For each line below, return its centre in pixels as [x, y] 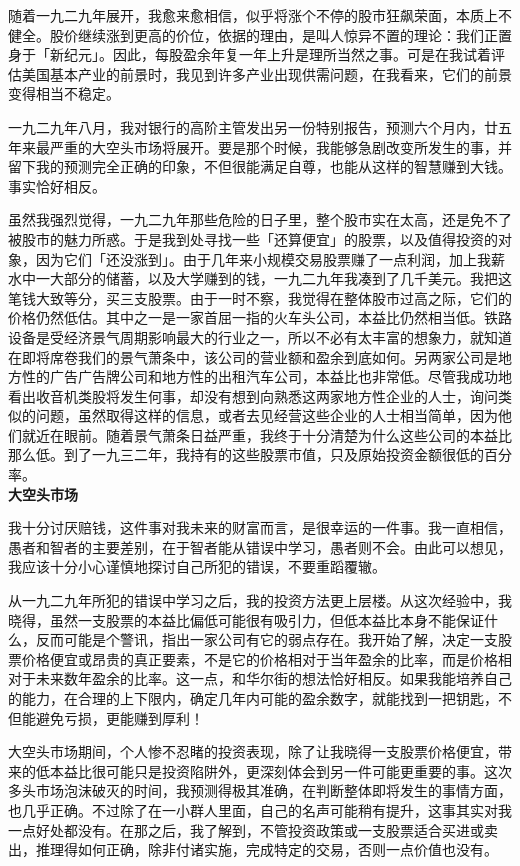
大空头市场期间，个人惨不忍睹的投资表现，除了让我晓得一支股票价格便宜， [253, 751]
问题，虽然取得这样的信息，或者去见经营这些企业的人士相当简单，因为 [266, 415]
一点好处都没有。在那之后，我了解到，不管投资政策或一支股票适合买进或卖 [253, 829]
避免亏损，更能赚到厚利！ [119, 717]
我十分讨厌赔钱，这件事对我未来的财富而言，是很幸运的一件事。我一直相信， [260, 527]
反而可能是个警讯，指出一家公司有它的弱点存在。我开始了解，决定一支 [266, 639]
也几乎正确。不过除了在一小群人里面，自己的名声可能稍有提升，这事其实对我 [260, 809]
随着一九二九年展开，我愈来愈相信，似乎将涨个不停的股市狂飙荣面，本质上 [253, 15]
